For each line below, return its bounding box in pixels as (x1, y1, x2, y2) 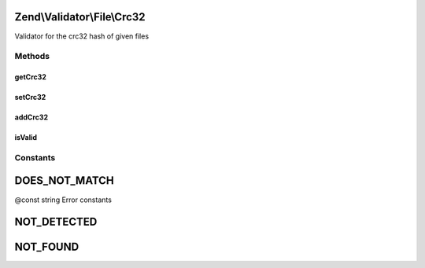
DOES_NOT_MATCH (14, 174, 114, 188)
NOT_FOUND (14, 240, 79, 254)
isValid (14, 133, 38, 142)
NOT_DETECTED (14, 215, 98, 229)
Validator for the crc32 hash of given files (14, 31, 150, 41)
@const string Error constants (14, 195, 112, 204)
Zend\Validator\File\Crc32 (14, 10, 146, 24)
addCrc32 (14, 112, 49, 122)
